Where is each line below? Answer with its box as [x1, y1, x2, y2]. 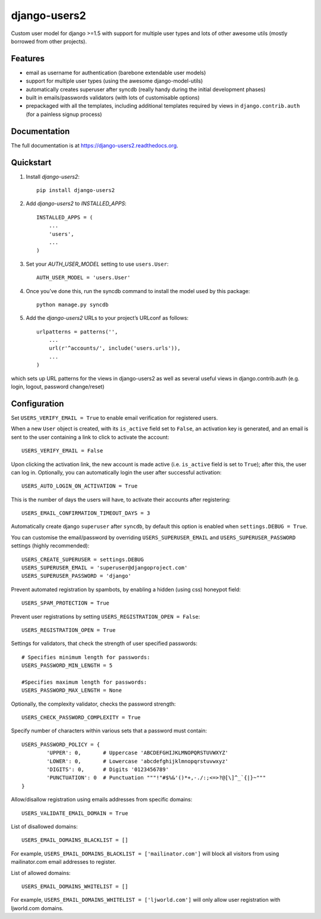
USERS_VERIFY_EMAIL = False [21, 448, 103, 454]
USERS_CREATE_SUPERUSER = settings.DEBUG [21, 556, 144, 563]
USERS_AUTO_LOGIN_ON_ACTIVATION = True [21, 483, 138, 490]
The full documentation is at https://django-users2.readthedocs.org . [11, 141, 178, 149]
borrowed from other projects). [11, 37, 87, 45]
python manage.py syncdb [36, 301, 109, 308]
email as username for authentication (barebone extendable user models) [26, 69, 206, 76]
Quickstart [11, 158, 52, 168]
